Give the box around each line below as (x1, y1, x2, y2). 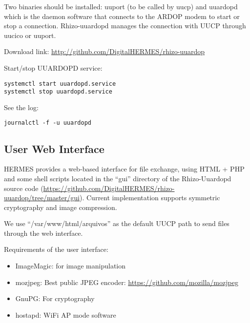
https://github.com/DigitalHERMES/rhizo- (43, 183, 175, 193)
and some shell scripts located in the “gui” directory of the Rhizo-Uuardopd (4, 173, 231, 183)
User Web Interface (4, 141, 104, 156)
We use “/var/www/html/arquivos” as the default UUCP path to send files (4, 218, 229, 228)
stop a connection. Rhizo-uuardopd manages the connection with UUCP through (4, 20, 246, 31)
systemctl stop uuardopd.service (4, 88, 112, 95)
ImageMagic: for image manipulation (15, 261, 126, 271)
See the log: (4, 102, 39, 112)
